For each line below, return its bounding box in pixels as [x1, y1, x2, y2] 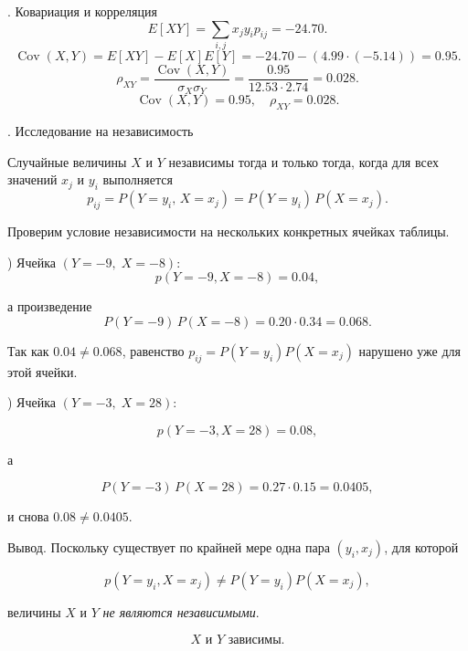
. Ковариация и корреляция [7, 2, 157, 20]
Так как [7, 341, 49, 360]
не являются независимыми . [102, 602, 260, 621]
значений [7, 170, 58, 189]
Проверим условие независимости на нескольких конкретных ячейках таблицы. [7, 222, 450, 241]
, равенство [122, 341, 185, 360]
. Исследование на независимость [7, 121, 194, 141]
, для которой [384, 537, 459, 556]
